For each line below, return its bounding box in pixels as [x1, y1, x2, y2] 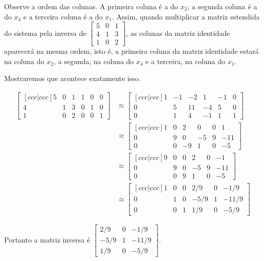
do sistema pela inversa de [4, 27, 86, 38]
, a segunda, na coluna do [53, 55, 134, 66]
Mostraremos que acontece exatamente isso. [4, 73, 141, 84]
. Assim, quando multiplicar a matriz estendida [112, 11, 260, 22]
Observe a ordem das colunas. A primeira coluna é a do [4, 1, 178, 11]
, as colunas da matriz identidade [126, 27, 230, 38]
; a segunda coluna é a [187, 1, 257, 11]
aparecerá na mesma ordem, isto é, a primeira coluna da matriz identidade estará [4, 46, 259, 56]
